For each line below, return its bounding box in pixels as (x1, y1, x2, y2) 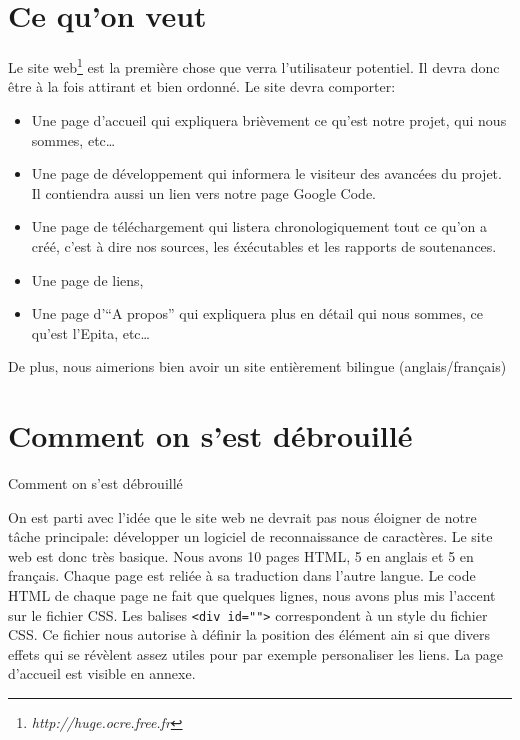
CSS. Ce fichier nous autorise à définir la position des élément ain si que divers (8, 624, 491, 645)
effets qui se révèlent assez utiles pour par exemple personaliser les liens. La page (8, 643, 503, 664)
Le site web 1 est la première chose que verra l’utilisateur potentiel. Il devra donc (8, 54, 500, 77)
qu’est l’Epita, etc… (31, 322, 150, 343)
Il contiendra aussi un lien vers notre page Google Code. (31, 182, 377, 203)
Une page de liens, (31, 269, 144, 290)
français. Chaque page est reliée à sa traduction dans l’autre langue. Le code (8, 565, 476, 586)
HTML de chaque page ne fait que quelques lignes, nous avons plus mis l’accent (8, 585, 496, 605)
